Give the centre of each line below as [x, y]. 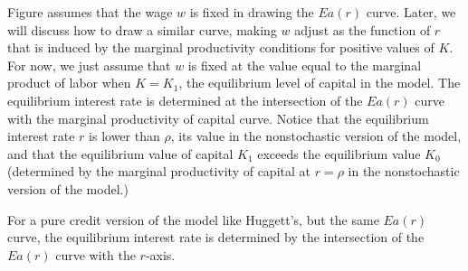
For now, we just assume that [89, 65]
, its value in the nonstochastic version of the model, [316, 136]
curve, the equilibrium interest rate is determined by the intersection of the [216, 237]
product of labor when [69, 83]
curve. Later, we [411, 12]
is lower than [124, 136]
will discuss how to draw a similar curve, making [142, 29]
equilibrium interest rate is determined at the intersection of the [185, 100]
